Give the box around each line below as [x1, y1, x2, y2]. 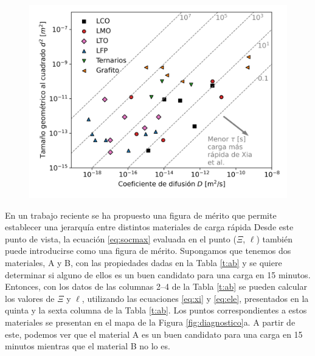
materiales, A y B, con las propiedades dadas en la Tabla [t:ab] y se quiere [5, 256, 282, 269]
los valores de [5, 292, 55, 304]
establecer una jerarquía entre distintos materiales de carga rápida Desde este [5, 221, 294, 233]
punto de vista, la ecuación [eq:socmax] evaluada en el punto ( [5, 232, 237, 245]
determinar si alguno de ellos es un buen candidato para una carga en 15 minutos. [5, 268, 311, 281]
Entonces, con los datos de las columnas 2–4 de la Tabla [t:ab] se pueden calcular [5, 280, 307, 293]
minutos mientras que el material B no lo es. [5, 340, 170, 352]
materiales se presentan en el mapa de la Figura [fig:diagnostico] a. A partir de [5, 315, 296, 328]
